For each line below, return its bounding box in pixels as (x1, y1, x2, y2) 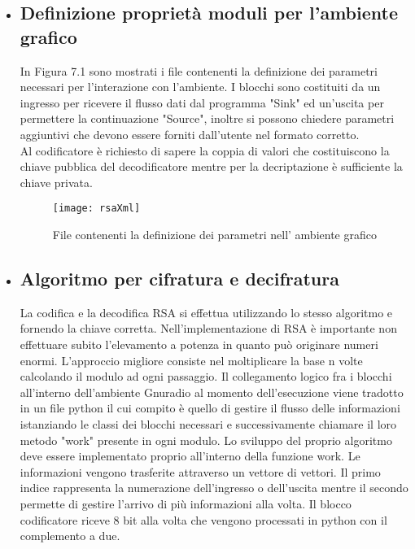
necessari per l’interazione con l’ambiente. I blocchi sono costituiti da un (20, 78, 381, 95)
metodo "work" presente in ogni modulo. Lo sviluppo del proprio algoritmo (20, 431, 392, 448)
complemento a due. (20, 527, 120, 544)
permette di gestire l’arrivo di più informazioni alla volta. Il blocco (20, 495, 352, 512)
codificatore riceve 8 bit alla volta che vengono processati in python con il (20, 511, 387, 528)
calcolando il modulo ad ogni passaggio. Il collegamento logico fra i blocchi (20, 368, 392, 385)
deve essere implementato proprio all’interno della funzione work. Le (20, 447, 360, 464)
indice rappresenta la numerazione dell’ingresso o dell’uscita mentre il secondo (20, 479, 408, 496)
